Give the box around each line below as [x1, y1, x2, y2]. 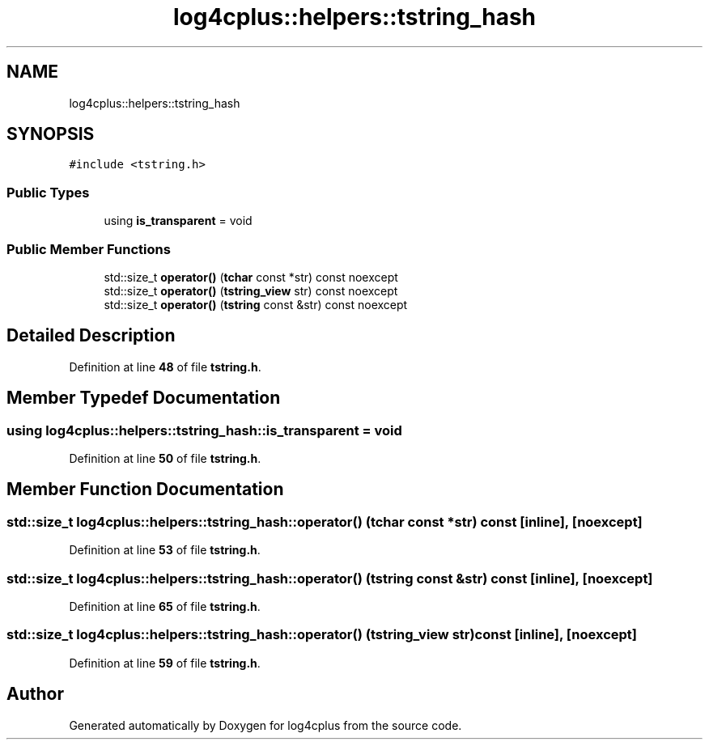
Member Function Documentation [6, 479, 284, 500]
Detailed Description [6, 325, 176, 346]
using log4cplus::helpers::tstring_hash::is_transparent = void [6, 422, 402, 439]
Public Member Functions [6, 240, 171, 257]
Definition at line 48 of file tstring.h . [69, 359, 261, 374]
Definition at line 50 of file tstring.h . [69, 451, 261, 465]
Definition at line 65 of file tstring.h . [69, 599, 261, 613]
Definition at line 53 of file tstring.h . [69, 543, 261, 557]
